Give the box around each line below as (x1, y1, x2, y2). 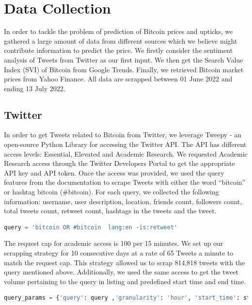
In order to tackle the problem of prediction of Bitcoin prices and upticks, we (4, 26, 233, 36)
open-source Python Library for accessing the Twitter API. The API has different (4, 139, 247, 149)
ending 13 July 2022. (4, 83, 65, 93)
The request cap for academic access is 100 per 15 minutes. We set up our (4, 238, 223, 248)
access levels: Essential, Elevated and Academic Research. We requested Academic (4, 148, 248, 159)
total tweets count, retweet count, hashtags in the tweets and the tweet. (4, 206, 217, 216)
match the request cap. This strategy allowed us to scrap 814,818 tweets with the (4, 257, 245, 267)
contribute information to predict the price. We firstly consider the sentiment (4, 45, 233, 55)
